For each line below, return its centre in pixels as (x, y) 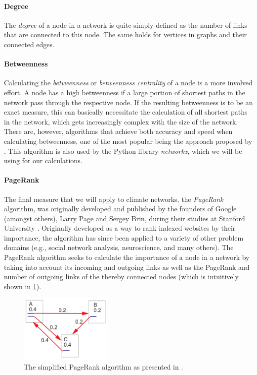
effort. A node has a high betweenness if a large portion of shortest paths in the (125, 92)
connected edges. (29, 44)
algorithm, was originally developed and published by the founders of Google (120, 209)
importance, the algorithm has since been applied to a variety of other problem (124, 237)
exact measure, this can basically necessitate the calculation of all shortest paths (126, 112)
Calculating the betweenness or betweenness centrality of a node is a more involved (128, 83)
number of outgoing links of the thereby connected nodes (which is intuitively (121, 277)
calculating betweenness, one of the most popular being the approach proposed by (128, 141)
